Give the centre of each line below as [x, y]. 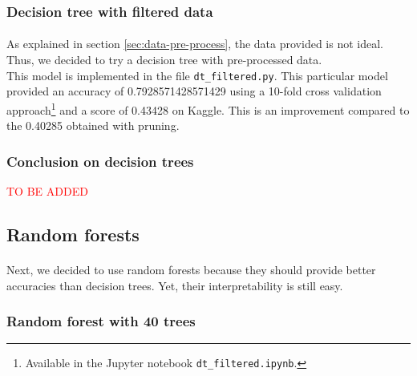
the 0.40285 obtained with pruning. [93, 125]
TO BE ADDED [47, 190]
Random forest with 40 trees [101, 321]
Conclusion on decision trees [100, 161]
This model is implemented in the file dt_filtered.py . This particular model [197, 75]
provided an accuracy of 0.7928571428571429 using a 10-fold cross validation [194, 91]
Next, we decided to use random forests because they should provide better [191, 269]
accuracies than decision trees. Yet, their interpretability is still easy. [175, 285]
